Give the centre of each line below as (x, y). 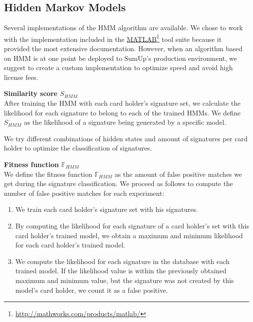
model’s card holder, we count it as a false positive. (92, 290)
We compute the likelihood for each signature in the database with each (122, 261)
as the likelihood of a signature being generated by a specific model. (125, 122)
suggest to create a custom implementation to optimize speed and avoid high (118, 67)
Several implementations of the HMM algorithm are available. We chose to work (124, 28)
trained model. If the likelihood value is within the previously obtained (121, 271)
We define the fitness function (48, 174)
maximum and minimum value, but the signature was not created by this (125, 280)
